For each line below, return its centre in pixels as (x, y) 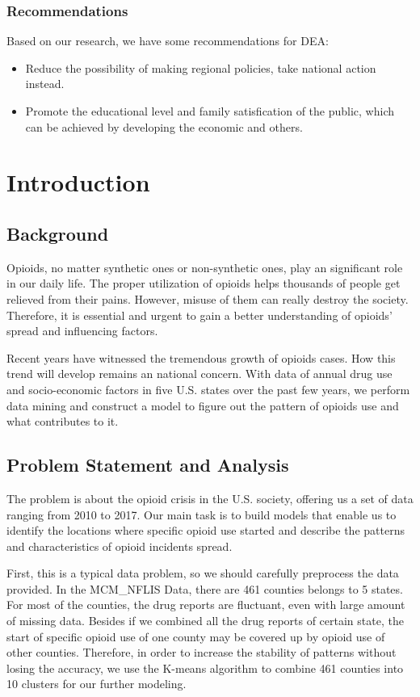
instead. (45, 84)
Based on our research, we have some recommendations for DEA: (168, 41)
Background (58, 233)
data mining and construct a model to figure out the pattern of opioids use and (203, 405)
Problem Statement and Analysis (148, 465)
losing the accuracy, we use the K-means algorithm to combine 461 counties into (205, 668)
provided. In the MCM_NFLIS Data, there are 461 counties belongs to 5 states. (205, 588)
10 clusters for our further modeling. (97, 684)
